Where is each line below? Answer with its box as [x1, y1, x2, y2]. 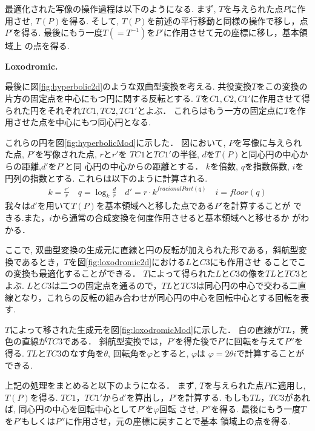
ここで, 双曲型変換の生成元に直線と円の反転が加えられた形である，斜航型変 [5, 243, 307, 256]
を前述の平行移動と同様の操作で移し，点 [147, 14, 308, 27]
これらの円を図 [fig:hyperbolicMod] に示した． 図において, [5, 136, 226, 148]
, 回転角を [108, 346, 147, 359]
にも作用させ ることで [210, 255, 298, 268]
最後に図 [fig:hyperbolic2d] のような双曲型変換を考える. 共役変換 [5, 80, 252, 93]
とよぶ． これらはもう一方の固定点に [137, 104, 284, 116]
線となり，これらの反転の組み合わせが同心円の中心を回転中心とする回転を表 [5, 291, 310, 303]
